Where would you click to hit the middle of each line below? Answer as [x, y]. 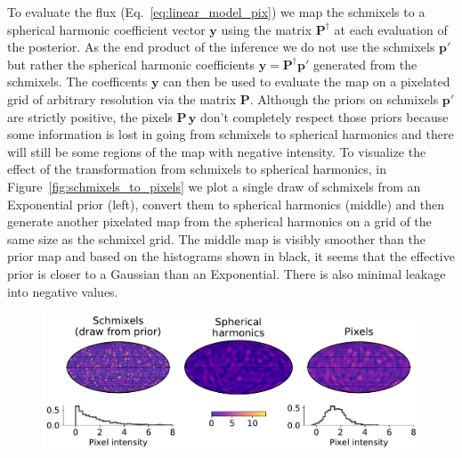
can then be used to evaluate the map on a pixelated [307, 82]
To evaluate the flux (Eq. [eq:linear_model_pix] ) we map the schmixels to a [216, 12]
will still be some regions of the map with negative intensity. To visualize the [217, 151]
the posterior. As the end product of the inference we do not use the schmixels [221, 47]
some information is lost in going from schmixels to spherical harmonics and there [231, 134]
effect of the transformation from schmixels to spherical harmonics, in [197, 169]
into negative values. [63, 291]
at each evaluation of [391, 29]
